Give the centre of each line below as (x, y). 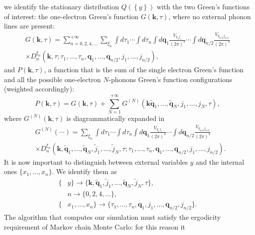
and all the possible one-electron (53, 79)
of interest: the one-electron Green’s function (71, 16)
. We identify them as (84, 171)
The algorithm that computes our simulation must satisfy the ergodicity (113, 217)
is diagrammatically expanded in (115, 118)
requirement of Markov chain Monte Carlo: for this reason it (95, 226)
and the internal (220, 162)
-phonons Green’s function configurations (170, 79)
